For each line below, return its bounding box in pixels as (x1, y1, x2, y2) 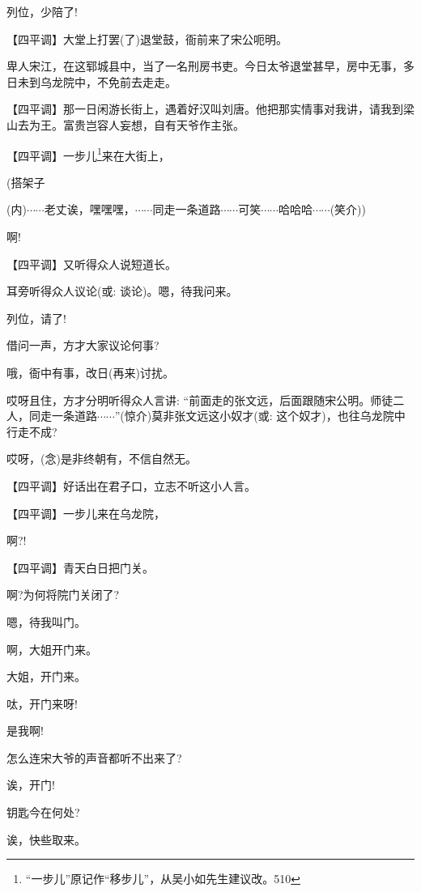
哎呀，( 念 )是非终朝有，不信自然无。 (6, 450, 197, 467)
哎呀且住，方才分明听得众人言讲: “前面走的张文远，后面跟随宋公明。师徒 (6, 391, 393, 408)
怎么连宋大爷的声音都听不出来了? (6, 749, 182, 766)
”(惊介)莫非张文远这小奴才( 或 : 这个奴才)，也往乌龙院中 (114, 407, 406, 424)
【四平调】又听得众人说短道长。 (6, 255, 176, 272)
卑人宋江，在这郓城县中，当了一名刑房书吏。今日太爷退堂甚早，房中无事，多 (6, 57, 415, 74)
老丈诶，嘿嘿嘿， (44, 201, 135, 218)
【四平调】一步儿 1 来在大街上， (6, 144, 170, 164)
